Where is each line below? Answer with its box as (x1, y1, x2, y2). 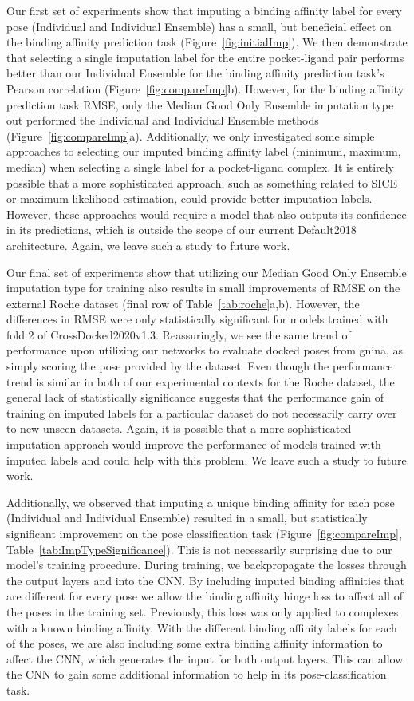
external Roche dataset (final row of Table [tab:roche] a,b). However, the (6, 295, 360, 311)
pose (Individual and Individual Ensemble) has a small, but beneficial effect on (6, 18, 392, 34)
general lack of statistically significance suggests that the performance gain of (6, 389, 384, 406)
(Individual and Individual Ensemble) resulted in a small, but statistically (6, 509, 368, 526)
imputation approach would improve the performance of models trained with (6, 436, 381, 453)
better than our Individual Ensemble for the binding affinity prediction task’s (6, 65, 384, 81)
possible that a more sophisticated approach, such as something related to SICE (6, 174, 398, 191)
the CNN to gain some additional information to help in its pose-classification (6, 666, 387, 683)
